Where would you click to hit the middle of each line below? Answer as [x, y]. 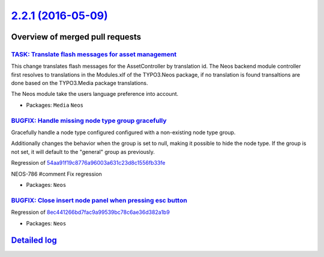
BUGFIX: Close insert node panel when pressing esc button [99, 200]
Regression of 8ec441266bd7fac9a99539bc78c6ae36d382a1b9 [91, 212]
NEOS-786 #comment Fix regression [56, 174]
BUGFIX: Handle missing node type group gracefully [89, 120]
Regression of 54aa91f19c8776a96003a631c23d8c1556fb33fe [88, 163]
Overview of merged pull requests [76, 37]
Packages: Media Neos [55, 105]
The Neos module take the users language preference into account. [95, 94]
